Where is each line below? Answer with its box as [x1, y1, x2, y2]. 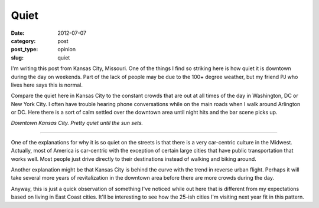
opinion [57, 46, 76, 53]
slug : [11, 54, 24, 61]
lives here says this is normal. [11, 81, 83, 88]
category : [11, 37, 36, 44]
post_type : [11, 46, 38, 53]
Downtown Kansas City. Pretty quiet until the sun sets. [11, 120, 144, 127]
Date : [11, 29, 25, 37]
